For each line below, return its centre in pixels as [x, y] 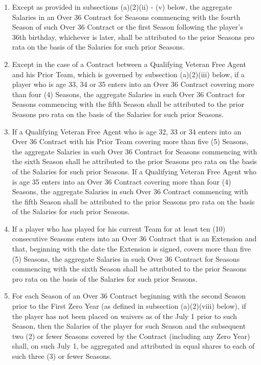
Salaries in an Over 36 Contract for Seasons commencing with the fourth [126, 17]
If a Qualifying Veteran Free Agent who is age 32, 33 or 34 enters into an [127, 131]
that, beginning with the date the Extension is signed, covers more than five [131, 249]
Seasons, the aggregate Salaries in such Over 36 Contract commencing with [130, 191]
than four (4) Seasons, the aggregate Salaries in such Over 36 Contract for [128, 94]
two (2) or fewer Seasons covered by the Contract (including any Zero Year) [131, 336]
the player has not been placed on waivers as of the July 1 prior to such [125, 316]
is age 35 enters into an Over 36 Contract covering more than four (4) [122, 181]
